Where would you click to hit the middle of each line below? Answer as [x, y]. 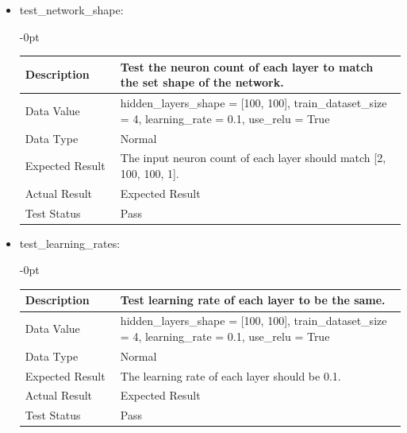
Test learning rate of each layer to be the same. [253, 300]
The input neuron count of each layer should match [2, [253, 158]
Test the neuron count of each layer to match [247, 66]
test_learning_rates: [70, 243]
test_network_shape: [71, 10]
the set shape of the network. [202, 82]
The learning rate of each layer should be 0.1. [230, 375]
